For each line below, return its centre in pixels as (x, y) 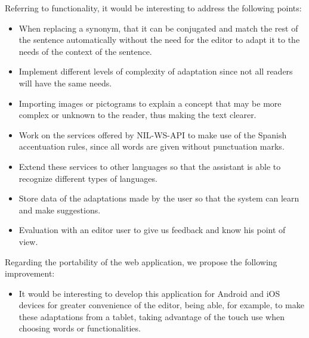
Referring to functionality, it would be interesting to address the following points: (153, 8)
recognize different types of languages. (88, 178)
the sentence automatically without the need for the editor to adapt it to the (159, 40)
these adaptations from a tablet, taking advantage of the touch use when (152, 316)
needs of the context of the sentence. (85, 51)
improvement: (30, 273)
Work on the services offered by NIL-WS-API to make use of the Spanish (153, 134)
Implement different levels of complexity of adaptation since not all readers (156, 71)
